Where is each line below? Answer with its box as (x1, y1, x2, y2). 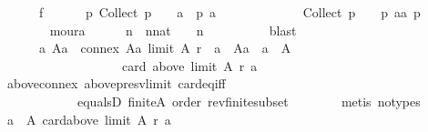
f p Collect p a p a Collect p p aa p (38, 3, 421, 21)
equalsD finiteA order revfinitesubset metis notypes (76, 91, 421, 110)
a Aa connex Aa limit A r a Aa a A (38, 38, 291, 57)
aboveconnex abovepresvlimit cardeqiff (6, 74, 226, 93)
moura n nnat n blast (49, 20, 297, 39)
